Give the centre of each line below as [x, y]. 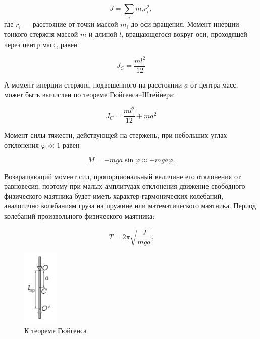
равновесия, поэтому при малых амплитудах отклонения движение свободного [125, 186]
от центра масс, [214, 84]
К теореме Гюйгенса [56, 331]
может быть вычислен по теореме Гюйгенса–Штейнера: [90, 94]
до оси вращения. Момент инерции [185, 24]
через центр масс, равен [41, 44]
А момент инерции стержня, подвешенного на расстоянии [93, 84]
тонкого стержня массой [41, 34]
